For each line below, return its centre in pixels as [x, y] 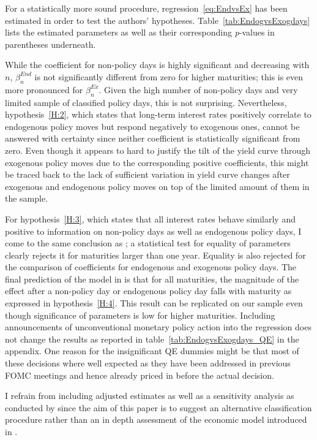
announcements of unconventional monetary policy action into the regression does [158, 327]
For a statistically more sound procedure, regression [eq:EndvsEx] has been [146, 8]
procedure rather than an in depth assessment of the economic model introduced [156, 419]
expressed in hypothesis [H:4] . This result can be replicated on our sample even [154, 303]
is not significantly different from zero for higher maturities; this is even [169, 76]
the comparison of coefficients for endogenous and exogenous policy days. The [151, 267]
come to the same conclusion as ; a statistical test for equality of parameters [148, 243]
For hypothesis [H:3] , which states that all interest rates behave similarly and [150, 218]
